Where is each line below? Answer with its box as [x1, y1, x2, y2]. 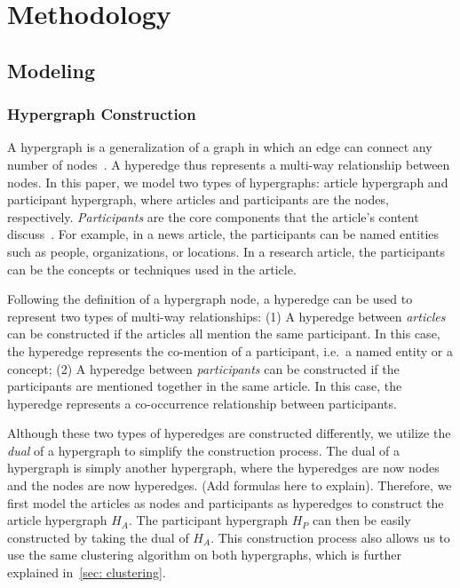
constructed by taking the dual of [7, 528, 189, 546]
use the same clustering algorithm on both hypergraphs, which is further [7, 545, 401, 564]
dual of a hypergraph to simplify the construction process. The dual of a [7, 441, 401, 459]
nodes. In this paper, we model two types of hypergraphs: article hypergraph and [7, 172, 448, 191]
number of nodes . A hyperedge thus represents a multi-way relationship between [7, 155, 450, 173]
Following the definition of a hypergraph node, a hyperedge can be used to [7, 290, 413, 308]
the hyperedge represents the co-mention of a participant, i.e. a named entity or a [7, 341, 453, 360]
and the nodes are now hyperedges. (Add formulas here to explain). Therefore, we [7, 476, 452, 495]
